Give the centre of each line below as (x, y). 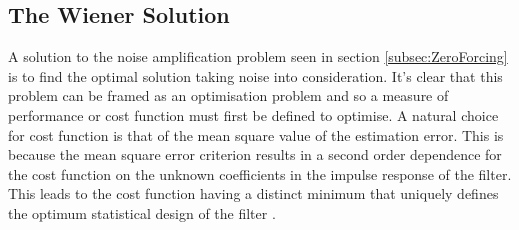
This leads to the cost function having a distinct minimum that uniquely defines (253, 193)
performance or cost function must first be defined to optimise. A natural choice (253, 114)
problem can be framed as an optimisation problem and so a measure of (228, 95)
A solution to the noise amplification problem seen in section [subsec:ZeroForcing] (258, 56)
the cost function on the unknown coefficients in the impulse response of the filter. (260, 173)
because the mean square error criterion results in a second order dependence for (255, 154)
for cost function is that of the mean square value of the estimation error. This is (256, 134)
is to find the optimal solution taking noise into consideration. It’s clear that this (255, 75)
